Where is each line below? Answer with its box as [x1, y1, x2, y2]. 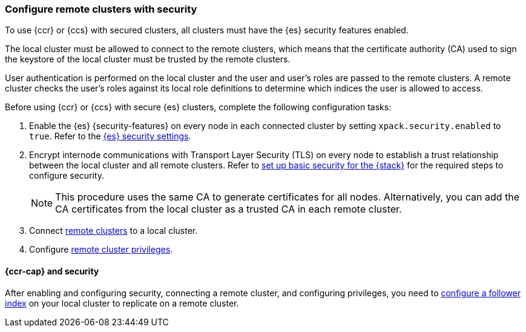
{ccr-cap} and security [5, 265, 99, 276]
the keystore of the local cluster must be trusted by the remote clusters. [5, 54, 291, 65]
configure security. [29, 170, 105, 181]
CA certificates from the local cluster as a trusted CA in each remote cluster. [55, 203, 402, 216]
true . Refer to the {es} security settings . [29, 131, 191, 142]
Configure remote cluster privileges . [29, 244, 173, 255]
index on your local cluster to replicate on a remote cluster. [5, 297, 239, 308]
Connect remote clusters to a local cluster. [29, 225, 198, 236]
